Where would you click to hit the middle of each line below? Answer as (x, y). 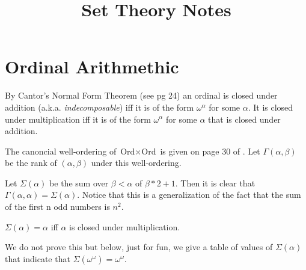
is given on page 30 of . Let (210, 151)
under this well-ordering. (136, 163)
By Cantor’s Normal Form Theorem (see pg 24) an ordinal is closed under (141, 95)
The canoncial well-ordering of (61, 151)
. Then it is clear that (215, 183)
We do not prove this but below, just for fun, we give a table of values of (139, 247)
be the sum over (79, 183)
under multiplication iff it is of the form (78, 119)
